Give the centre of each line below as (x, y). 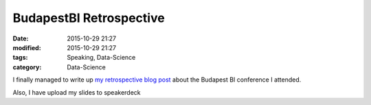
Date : (21, 38)
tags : (20, 58)
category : (27, 67)
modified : (27, 47)
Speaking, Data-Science (101, 58)
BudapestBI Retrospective (89, 18)
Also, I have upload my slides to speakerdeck (77, 92)
